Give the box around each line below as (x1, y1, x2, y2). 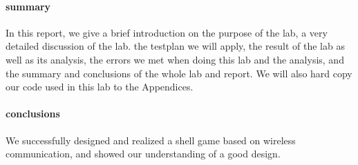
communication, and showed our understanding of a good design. (6, 146, 281, 161)
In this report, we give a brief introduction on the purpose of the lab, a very (6, 25, 328, 39)
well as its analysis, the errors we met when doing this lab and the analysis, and (6, 52, 344, 66)
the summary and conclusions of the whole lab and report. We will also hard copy (6, 66, 352, 80)
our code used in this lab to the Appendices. (6, 79, 194, 94)
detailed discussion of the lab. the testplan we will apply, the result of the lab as (6, 39, 345, 53)
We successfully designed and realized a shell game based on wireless (6, 133, 296, 147)
